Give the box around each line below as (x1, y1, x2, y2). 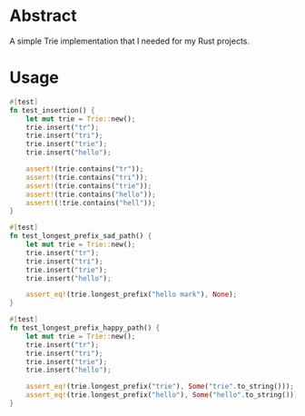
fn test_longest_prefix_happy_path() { (9, 323, 161, 332)
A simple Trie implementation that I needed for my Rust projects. (9, 35, 251, 46)
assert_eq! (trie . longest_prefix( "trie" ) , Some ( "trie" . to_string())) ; (25, 382, 295, 391)
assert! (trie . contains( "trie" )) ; (25, 181, 152, 191)
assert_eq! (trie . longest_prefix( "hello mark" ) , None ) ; (25, 290, 238, 300)
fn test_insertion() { (9, 105, 95, 114)
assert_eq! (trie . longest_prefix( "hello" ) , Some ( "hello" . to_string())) (25, 391, 299, 400)
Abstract (9, 5, 77, 26)
